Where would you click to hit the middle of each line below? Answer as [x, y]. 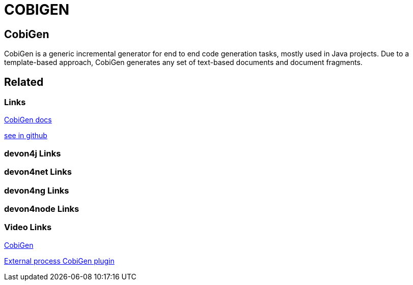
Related [24, 82]
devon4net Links [38, 172]
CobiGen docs [28, 120]
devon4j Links [33, 153]
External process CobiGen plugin [59, 261]
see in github [26, 136]
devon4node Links [42, 209]
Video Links [28, 227]
